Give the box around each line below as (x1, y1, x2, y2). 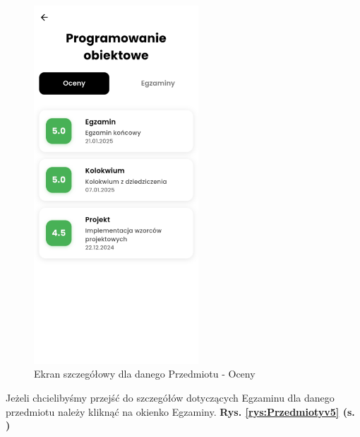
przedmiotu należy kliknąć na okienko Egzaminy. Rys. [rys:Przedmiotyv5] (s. (6, 404, 355, 419)
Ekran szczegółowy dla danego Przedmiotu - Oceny (34, 366, 256, 381)
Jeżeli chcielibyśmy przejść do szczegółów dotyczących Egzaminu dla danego (6, 390, 335, 405)
